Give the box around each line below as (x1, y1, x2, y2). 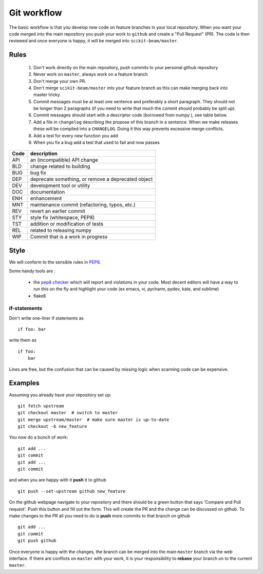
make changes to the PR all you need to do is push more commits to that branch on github (9, 513, 190, 518)
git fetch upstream (18, 403, 64, 409)
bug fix (30, 170, 46, 176)
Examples (9, 379, 40, 387)
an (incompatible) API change (30, 156, 98, 163)
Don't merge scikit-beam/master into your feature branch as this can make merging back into (33, 85, 228, 91)
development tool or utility (30, 182, 90, 189)
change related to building (30, 163, 90, 170)
